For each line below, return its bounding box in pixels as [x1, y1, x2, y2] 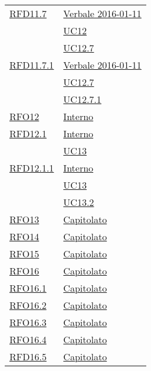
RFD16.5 [9, 350, 47, 363]
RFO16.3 [9, 315, 47, 329]
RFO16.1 [9, 281, 47, 295]
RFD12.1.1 [9, 161, 54, 175]
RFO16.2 [9, 298, 47, 312]
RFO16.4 [9, 333, 47, 346]
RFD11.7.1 [9, 58, 54, 72]
